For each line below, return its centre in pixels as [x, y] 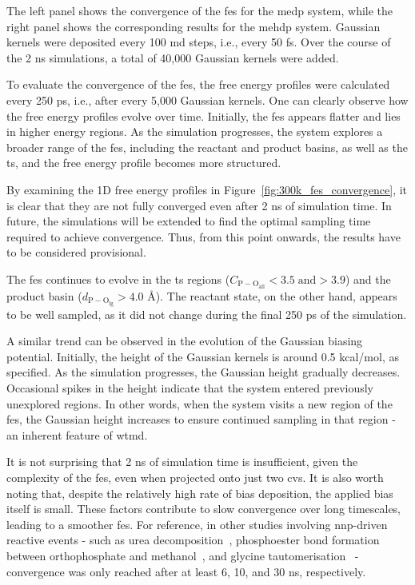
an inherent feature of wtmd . [77, 434]
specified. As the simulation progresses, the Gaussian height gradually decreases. [204, 372]
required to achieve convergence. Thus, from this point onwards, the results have [204, 236]
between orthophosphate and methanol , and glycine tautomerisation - [183, 555]
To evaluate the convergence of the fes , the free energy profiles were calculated [198, 84]
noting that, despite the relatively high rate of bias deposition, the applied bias [200, 493]
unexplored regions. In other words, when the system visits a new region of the [200, 403]
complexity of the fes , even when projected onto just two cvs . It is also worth [195, 477]
